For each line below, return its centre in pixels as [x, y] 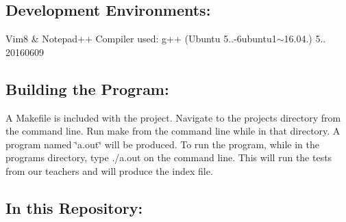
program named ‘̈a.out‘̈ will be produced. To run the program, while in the [163, 144]
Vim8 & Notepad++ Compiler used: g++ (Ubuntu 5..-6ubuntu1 [141, 39]
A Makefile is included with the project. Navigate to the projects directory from [173, 117]
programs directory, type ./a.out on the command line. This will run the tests [169, 157]
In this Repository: [74, 207]
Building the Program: [87, 88]
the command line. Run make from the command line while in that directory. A [173, 131]
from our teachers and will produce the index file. [109, 170]
